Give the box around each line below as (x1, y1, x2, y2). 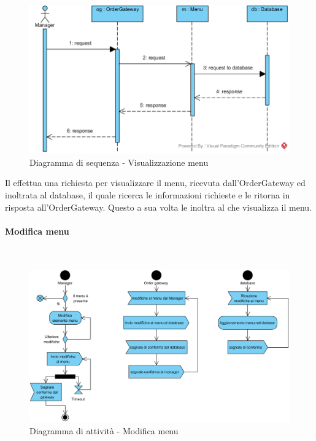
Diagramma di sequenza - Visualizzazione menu (29, 155, 209, 168)
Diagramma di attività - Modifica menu (29, 424, 179, 437)
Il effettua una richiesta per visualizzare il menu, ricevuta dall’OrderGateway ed (5, 176, 306, 189)
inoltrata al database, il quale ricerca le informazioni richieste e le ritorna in (5, 189, 290, 201)
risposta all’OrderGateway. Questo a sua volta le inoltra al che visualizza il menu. (5, 200, 312, 213)
